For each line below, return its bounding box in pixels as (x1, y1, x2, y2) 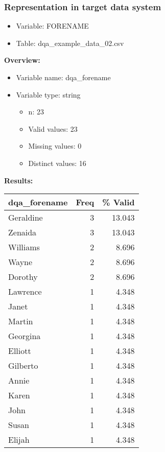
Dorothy (8, 271, 38, 283)
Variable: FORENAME (16, 20, 89, 31)
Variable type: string (16, 89, 81, 100)
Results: (4, 175, 33, 185)
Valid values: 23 (28, 123, 78, 134)
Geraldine (8, 211, 43, 224)
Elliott (8, 345, 31, 357)
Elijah (8, 434, 30, 446)
